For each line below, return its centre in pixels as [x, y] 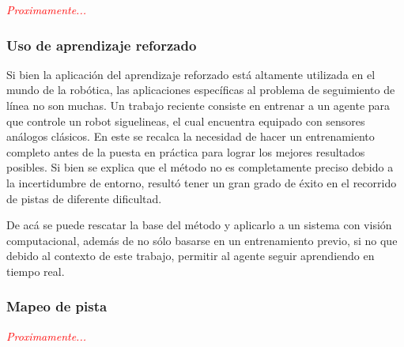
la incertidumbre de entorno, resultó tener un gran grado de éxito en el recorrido [202, 182]
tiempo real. [36, 271]
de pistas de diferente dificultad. [84, 198]
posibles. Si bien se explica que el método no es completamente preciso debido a [200, 167]
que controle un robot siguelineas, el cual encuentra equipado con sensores [186, 121]
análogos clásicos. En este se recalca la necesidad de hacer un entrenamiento [191, 136]
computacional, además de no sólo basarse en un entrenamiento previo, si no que [202, 240]
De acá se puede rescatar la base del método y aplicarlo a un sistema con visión [199, 225]
